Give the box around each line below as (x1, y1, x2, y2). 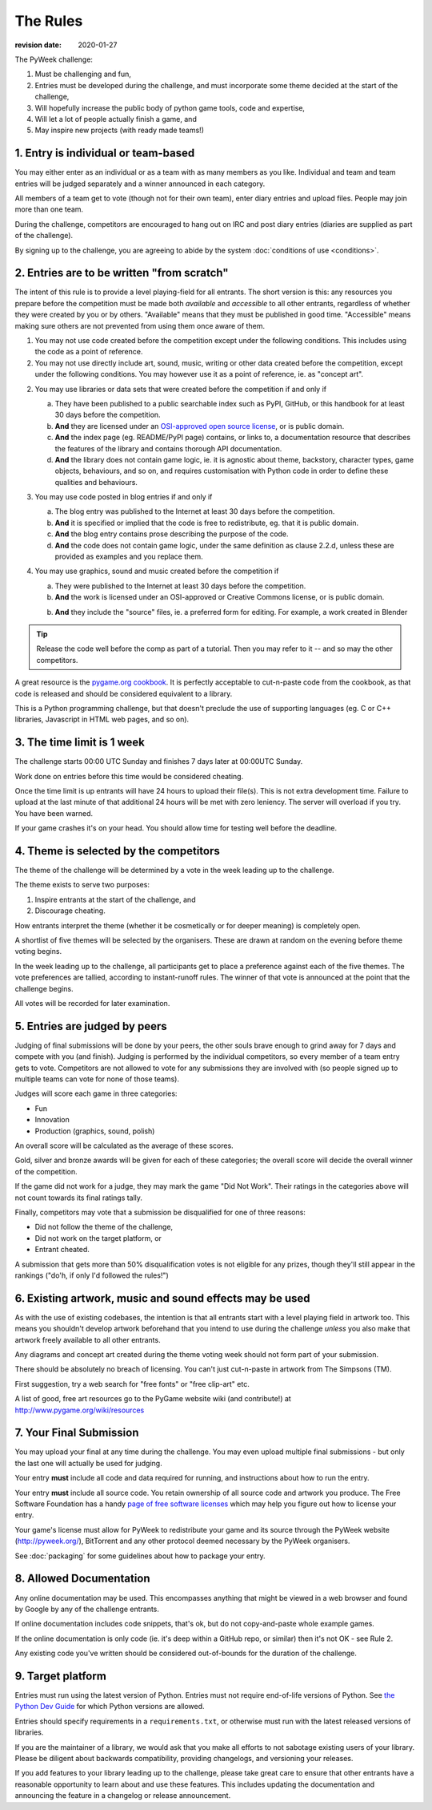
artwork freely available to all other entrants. (14, 1335, 161, 1344)
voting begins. (14, 947, 62, 956)
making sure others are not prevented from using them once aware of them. (14, 321, 266, 330)
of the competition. (14, 1166, 78, 1176)
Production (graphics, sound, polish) (34, 1126, 155, 1136)
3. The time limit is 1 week (14, 736, 146, 749)
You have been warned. (14, 808, 94, 818)
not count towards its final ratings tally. (14, 1193, 143, 1202)
